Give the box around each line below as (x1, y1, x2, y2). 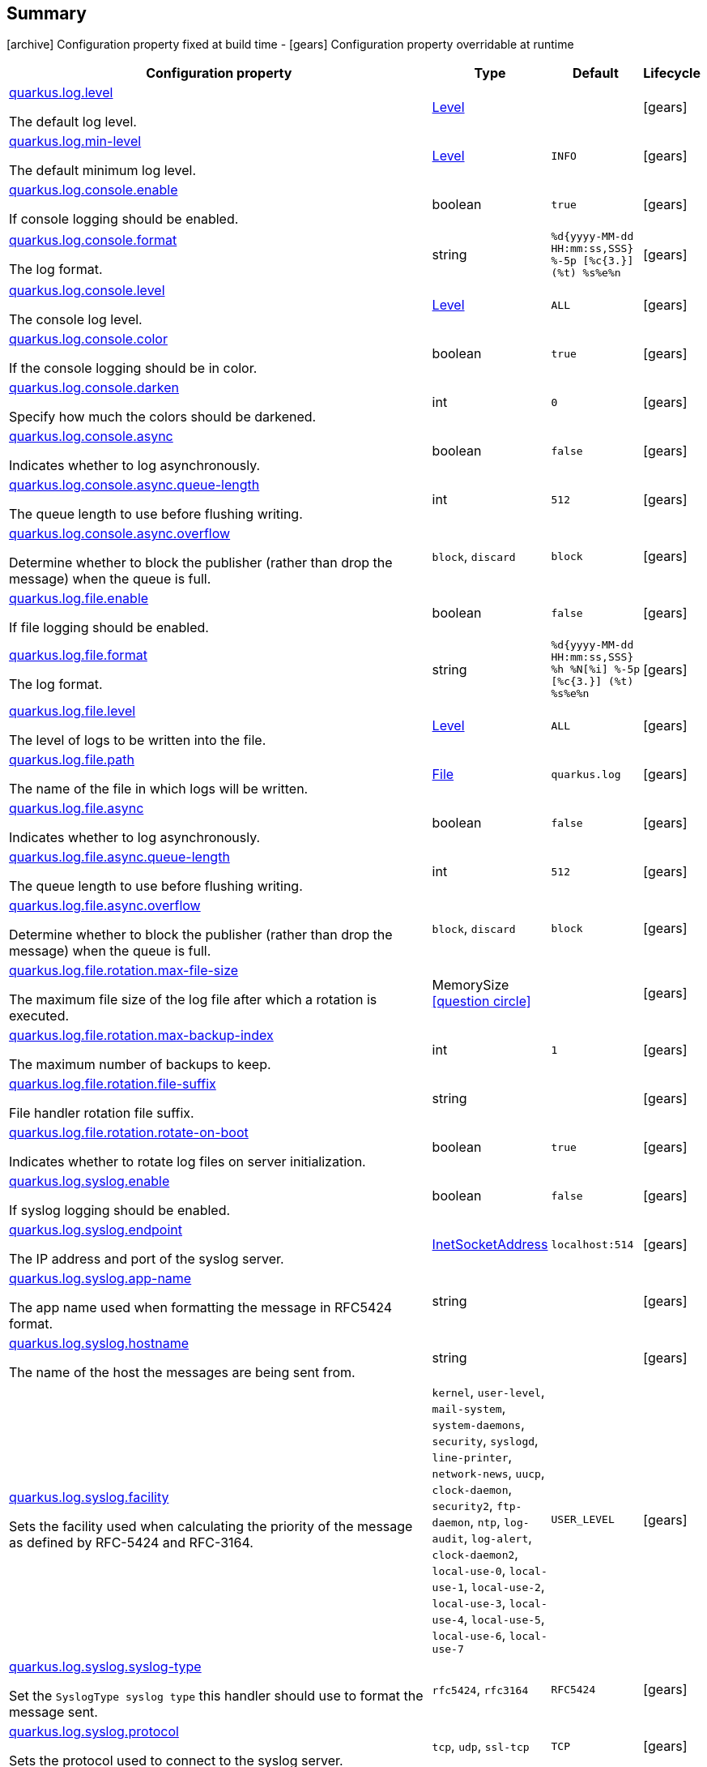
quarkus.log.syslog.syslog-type (9, 1658, 202, 1675)
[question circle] (432, 993, 531, 1010)
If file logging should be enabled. (9, 619, 209, 636)
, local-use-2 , (463, 1578, 545, 1595)
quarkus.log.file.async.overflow (9, 897, 201, 914)
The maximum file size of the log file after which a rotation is (9, 991, 377, 1008)
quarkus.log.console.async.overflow (9, 525, 231, 542)
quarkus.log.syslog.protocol (9, 1723, 179, 1740)
